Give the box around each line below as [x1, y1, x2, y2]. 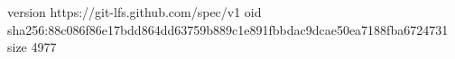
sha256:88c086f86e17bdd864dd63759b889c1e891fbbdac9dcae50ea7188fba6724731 [7, 20, 449, 38]
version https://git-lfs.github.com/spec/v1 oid [7, 3, 262, 21]
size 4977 [7, 38, 57, 56]
